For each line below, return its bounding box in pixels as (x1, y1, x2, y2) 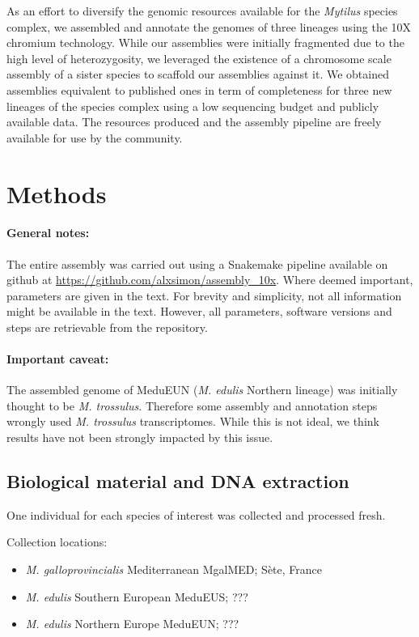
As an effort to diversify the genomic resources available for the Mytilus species (6, 2, 398, 19)
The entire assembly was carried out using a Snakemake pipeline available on (6, 255, 388, 272)
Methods (6, 176, 107, 210)
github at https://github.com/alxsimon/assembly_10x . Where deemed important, (6, 271, 413, 288)
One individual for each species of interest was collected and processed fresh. (6, 506, 386, 523)
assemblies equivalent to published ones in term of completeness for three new (6, 81, 392, 98)
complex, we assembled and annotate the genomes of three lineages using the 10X (6, 18, 412, 35)
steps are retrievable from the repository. (6, 318, 208, 335)
